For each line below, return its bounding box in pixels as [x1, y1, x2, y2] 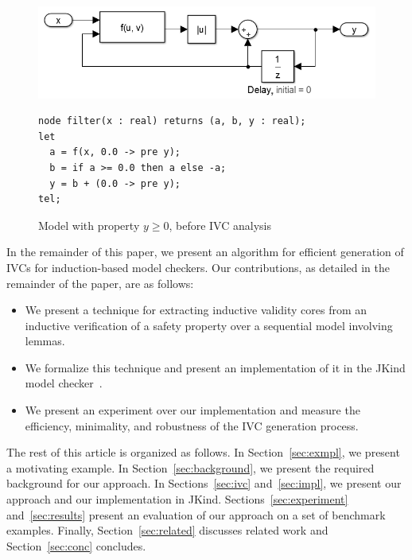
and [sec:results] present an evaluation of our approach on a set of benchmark [6, 506, 386, 523]
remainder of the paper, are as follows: [6, 274, 194, 291]
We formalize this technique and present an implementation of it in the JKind [25, 359, 406, 375]
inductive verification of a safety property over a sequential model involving [25, 317, 393, 333]
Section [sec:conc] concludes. [6, 537, 146, 554]
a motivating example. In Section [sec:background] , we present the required [6, 459, 375, 476]
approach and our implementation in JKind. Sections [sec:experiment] [6, 491, 348, 507]
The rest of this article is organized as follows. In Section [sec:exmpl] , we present [6, 444, 400, 461]
